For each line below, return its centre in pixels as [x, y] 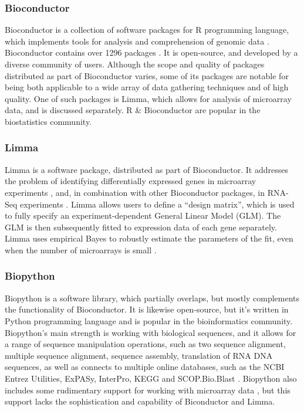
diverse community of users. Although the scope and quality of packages [135, 64]
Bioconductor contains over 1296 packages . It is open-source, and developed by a [151, 52]
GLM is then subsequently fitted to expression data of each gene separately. [141, 227]
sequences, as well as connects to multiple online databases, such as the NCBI [145, 367]
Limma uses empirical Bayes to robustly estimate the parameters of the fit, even [149, 238]
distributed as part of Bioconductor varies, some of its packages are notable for [147, 75]
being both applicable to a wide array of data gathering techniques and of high [147, 87]
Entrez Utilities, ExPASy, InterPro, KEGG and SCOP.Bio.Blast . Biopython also [151, 378]
